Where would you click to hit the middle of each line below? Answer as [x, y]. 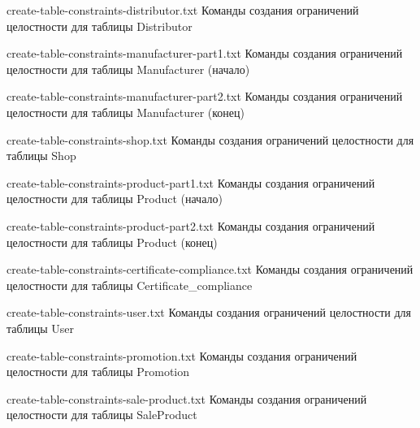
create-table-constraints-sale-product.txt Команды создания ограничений [187, 398]
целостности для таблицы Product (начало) [115, 199]
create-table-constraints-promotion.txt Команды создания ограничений [182, 355]
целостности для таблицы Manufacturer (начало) [128, 69]
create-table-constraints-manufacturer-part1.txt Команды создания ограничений [205, 53]
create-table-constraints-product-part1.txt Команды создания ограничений [191, 182]
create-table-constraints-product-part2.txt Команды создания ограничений [191, 225]
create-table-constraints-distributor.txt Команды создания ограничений [183, 10]
